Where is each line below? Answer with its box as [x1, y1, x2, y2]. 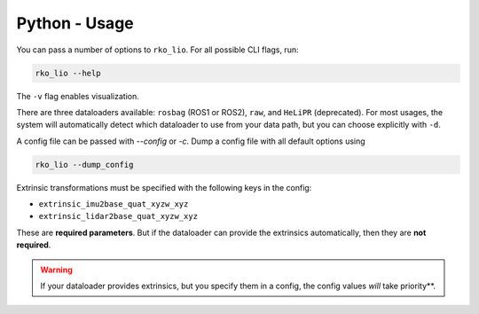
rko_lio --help [35, 67, 101, 78]
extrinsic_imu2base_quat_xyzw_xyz [38, 200, 189, 209]
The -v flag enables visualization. [16, 90, 139, 101]
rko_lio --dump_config [35, 160, 134, 169]
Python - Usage [16, 13, 134, 33]
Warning [40, 264, 73, 275]
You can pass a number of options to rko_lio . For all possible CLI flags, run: [16, 44, 299, 55]
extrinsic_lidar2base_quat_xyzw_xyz [38, 211, 199, 222]
